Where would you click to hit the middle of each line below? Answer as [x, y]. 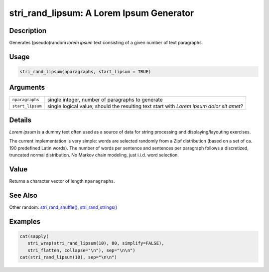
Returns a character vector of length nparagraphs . [62, 181]
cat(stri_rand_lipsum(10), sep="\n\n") [68, 257]
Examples [25, 221]
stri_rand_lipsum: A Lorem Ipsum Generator [102, 13]
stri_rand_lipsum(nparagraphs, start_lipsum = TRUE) [85, 72]
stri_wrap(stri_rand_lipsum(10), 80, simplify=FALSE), [96, 243]
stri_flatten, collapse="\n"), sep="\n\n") [81, 250]
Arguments [27, 87]
